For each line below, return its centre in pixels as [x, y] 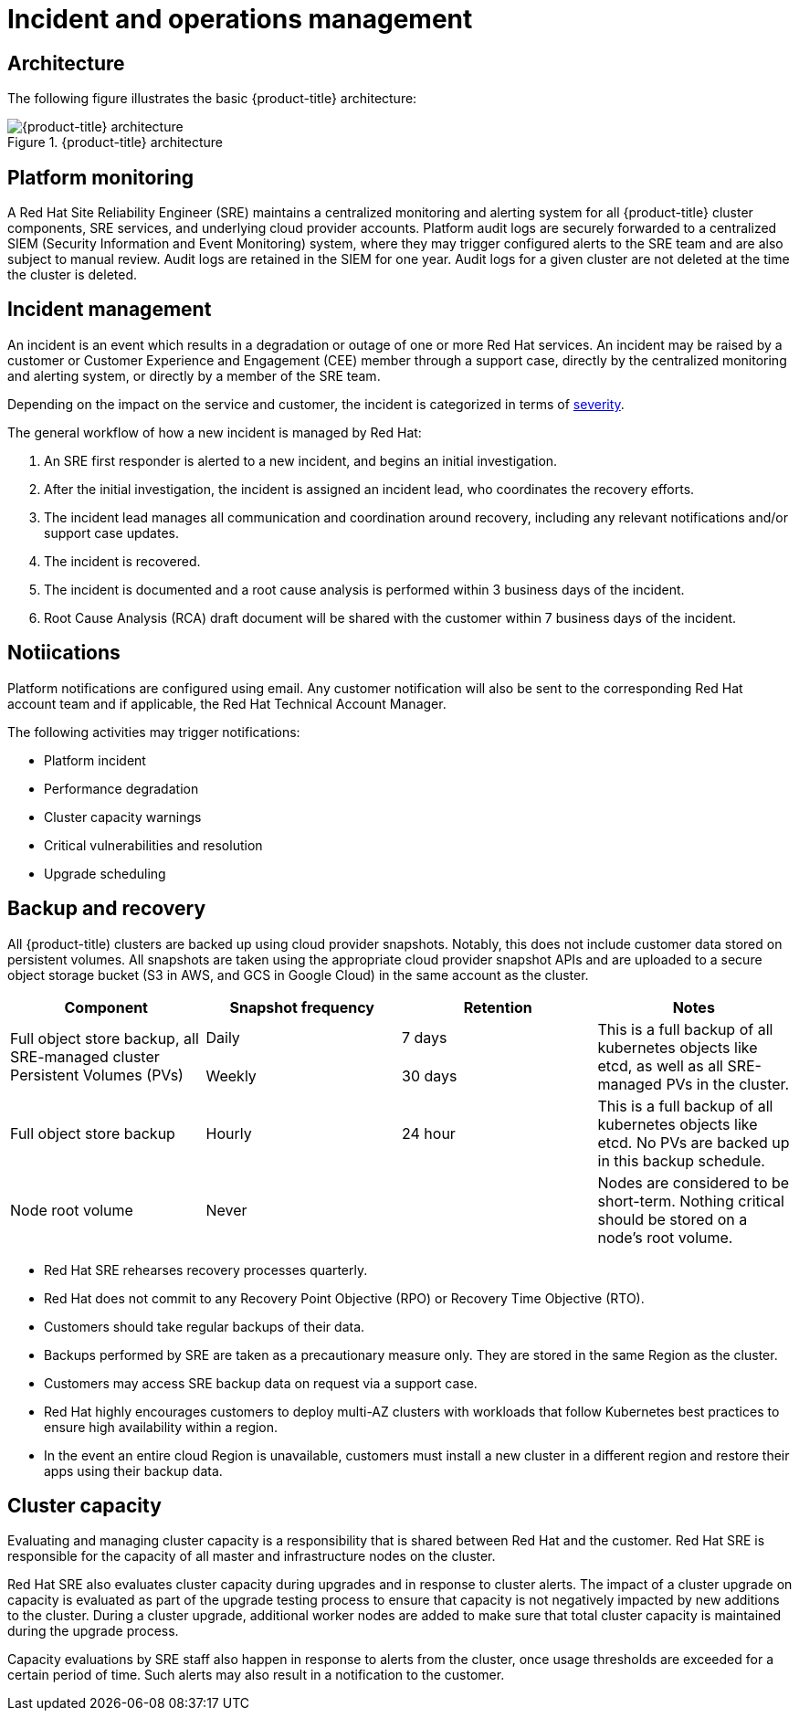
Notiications [64, 653]
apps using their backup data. [133, 1470]
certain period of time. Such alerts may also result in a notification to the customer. [256, 1675]
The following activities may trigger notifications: [154, 732]
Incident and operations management [240, 19]
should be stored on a [673, 1219]
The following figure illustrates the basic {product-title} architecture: [212, 99]
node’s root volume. [665, 1237]
